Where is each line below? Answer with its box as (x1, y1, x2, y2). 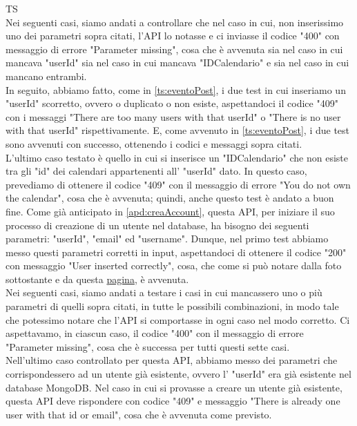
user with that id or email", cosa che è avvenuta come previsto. (6, 407, 272, 421)
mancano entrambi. (6, 68, 87, 83)
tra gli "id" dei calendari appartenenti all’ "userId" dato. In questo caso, (6, 164, 307, 178)
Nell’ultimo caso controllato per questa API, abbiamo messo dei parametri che (6, 353, 338, 367)
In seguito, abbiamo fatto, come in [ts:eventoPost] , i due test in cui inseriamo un (6, 82, 346, 97)
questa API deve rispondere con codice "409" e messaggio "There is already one (6, 394, 340, 408)
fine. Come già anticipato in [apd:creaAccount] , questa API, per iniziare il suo (6, 204, 335, 218)
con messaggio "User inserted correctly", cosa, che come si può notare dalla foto (6, 258, 342, 273)
